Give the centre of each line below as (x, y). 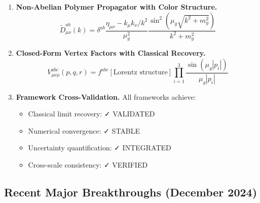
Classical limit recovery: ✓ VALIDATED (91, 114)
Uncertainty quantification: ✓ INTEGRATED (100, 148)
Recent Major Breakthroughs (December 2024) (131, 192)
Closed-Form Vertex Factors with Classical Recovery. (111, 53)
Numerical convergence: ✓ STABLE (84, 130)
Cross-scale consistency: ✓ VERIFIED (88, 165)
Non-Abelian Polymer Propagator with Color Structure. (117, 7)
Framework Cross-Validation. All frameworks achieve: (106, 96)
